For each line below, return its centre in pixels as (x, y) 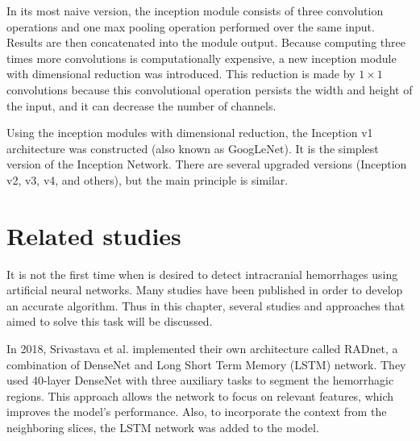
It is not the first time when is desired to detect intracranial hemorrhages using (202, 274)
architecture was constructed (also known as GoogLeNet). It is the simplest (193, 148)
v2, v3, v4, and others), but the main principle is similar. (148, 179)
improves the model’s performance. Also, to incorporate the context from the (197, 412)
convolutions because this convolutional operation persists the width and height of (210, 89)
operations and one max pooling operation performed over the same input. (191, 26)
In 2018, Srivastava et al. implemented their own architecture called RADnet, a (202, 349)
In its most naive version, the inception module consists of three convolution (195, 10)
